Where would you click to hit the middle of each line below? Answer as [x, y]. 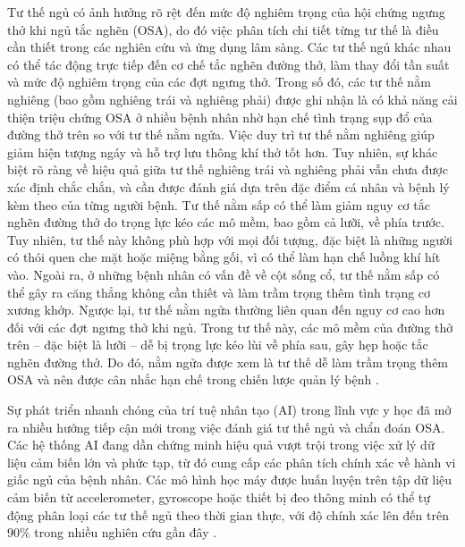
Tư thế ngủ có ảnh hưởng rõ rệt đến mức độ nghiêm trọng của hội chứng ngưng [226, 12]
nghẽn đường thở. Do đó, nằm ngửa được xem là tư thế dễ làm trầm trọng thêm [228, 362]
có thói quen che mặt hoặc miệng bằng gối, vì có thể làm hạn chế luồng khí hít [224, 257]
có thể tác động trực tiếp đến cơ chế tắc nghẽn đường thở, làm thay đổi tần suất [228, 64]
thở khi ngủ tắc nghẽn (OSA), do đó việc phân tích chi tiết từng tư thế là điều [223, 29]
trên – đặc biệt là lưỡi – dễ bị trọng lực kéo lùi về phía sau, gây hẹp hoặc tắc [218, 345]
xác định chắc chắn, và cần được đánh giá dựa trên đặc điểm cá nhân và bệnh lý [228, 186]
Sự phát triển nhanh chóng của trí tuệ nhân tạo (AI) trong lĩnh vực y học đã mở [229, 410]
